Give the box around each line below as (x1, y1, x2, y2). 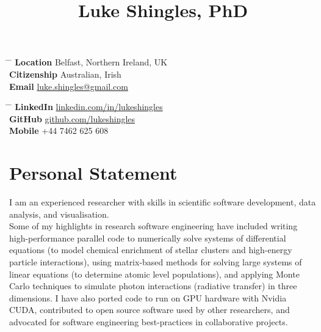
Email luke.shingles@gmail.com (9, 79, 128, 92)
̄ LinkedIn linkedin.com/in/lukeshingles (9, 100, 163, 113)
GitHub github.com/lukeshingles (9, 112, 135, 125)
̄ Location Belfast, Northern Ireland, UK (9, 56, 168, 68)
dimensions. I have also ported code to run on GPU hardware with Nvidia (9, 291, 287, 304)
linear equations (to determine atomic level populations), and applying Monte (9, 267, 300, 280)
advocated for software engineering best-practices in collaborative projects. (9, 315, 288, 328)
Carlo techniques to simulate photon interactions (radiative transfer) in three (9, 279, 297, 292)
